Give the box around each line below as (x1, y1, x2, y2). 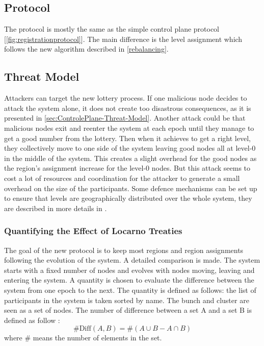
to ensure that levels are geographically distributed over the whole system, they (4, 193, 252, 203)
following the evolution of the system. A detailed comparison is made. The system (4, 255, 260, 265)
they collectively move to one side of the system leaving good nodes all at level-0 (4, 143, 256, 153)
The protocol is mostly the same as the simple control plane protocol (4, 24, 220, 34)
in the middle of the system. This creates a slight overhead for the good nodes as (4, 152, 257, 163)
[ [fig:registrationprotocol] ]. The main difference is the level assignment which (4, 33, 243, 44)
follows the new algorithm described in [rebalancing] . (4, 43, 169, 54)
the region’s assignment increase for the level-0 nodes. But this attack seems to (4, 163, 251, 173)
